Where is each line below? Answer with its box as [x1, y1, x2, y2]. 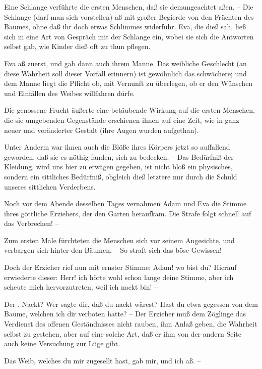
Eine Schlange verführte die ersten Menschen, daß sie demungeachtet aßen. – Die [4, 2, 253, 12]
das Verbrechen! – [4, 218, 59, 228]
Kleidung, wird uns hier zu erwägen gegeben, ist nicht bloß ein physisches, [4, 161, 233, 172]
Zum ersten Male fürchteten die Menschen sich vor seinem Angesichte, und [4, 235, 235, 245]
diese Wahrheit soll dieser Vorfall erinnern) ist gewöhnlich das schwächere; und [4, 68, 247, 78]
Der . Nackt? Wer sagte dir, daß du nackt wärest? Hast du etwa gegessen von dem [4, 298, 258, 309]
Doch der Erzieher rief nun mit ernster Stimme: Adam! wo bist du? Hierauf [4, 262, 237, 272]
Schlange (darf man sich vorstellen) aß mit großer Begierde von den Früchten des [4, 11, 254, 22]
